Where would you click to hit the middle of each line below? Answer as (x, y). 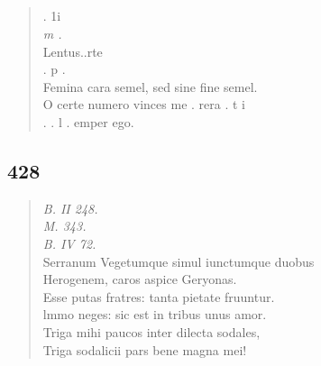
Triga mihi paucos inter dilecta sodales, (151, 331)
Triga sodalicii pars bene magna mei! (145, 349)
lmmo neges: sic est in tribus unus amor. (155, 314)
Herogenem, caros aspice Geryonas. (140, 279)
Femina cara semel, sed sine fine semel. (150, 86)
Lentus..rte (73, 51)
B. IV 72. (69, 243)
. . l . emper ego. (88, 121)
